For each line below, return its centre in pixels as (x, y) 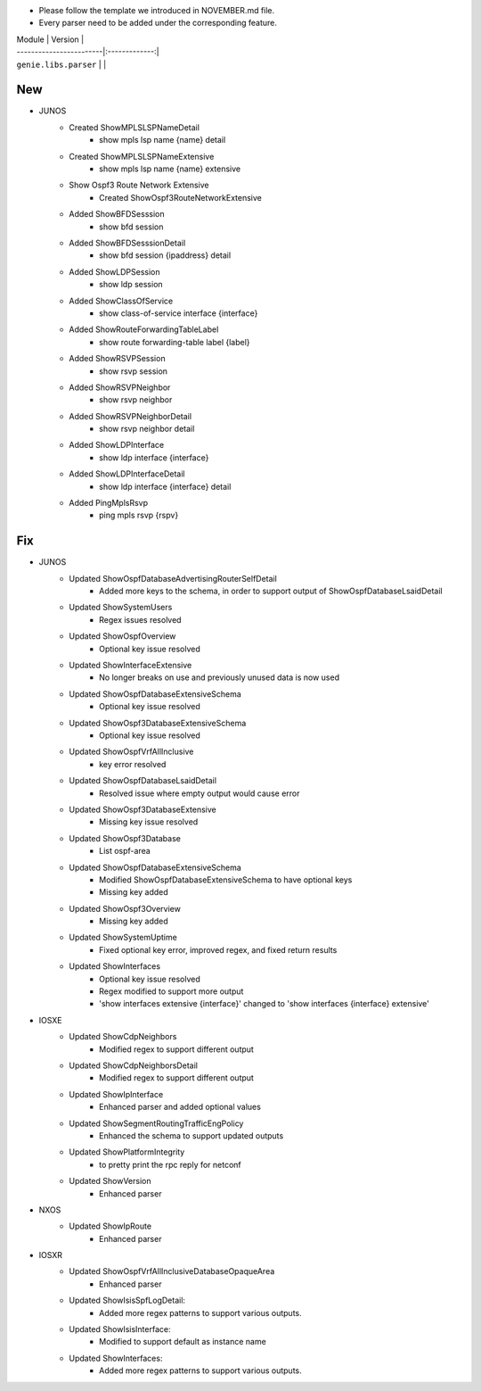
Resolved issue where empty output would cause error (200, 793)
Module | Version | (50, 39)
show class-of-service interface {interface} (179, 313)
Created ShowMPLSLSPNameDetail (135, 127)
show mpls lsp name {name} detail (163, 140)
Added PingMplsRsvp (109, 503)
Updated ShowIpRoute (110, 1226)
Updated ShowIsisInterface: (120, 1329)
